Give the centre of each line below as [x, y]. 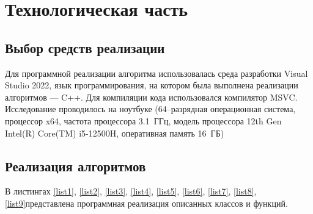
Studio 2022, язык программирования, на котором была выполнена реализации [152, 85]
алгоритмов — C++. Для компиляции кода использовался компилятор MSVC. [151, 97]
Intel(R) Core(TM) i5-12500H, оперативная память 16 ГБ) [115, 133]
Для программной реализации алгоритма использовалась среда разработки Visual [156, 73]
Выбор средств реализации [85, 47]
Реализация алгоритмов [75, 166]
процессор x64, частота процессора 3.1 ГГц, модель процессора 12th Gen [143, 120]
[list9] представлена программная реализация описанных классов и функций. [146, 203]
